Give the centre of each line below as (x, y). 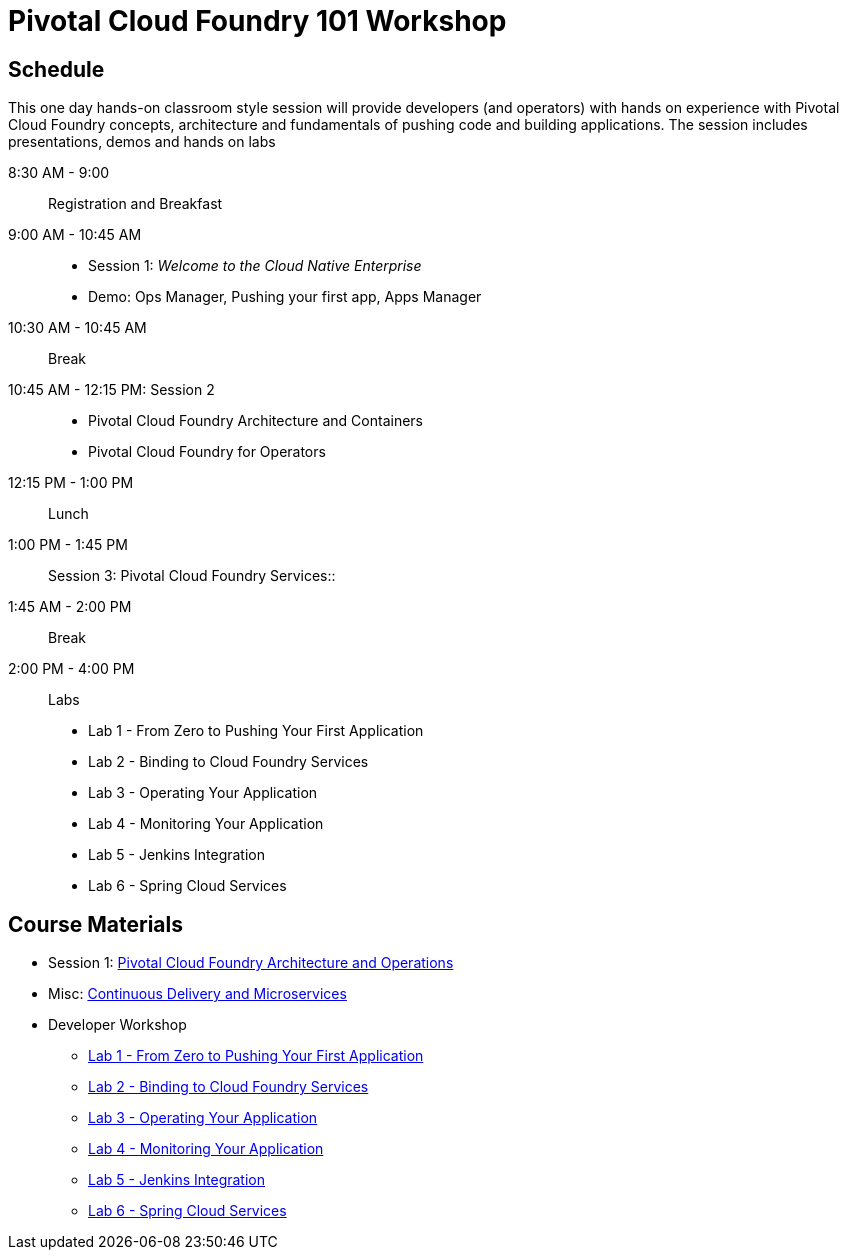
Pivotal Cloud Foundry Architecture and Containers (255, 421)
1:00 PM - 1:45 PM (68, 545)
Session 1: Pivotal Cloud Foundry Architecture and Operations (251, 963)
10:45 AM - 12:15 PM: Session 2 (111, 390)
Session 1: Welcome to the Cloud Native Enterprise (255, 266)
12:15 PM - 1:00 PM (71, 483)
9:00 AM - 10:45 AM (75, 235)
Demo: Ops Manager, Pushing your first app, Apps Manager (285, 297)
